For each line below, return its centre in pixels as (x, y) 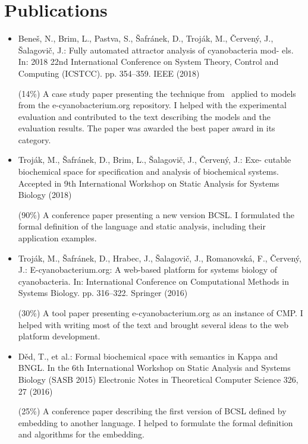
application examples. (57, 238)
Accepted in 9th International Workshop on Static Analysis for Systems (149, 183)
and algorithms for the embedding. (81, 434)
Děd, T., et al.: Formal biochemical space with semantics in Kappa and (148, 356)
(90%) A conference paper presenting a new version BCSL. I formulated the (156, 214)
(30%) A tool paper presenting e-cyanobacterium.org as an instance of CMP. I (161, 313)
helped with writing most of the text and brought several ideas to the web (153, 324)
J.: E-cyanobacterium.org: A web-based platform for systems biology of (148, 270)
